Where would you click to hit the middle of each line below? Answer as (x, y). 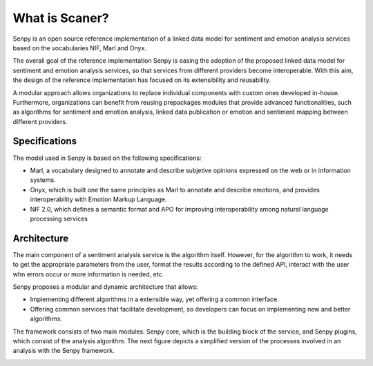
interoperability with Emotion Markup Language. (98, 199)
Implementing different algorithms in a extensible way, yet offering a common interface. (154, 299)
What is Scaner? (61, 18)
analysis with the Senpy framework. (64, 351)
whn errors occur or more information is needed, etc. (88, 274)
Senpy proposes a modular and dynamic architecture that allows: (105, 287)
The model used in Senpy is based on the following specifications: (107, 158)
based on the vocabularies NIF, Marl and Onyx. (79, 48)
